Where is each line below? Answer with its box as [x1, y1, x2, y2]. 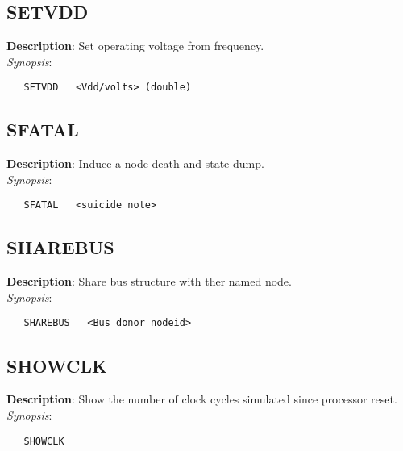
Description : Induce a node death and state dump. [6, 155, 264, 172]
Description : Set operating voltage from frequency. [6, 37, 264, 54]
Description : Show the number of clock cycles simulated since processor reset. [6, 390, 397, 407]
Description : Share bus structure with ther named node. [6, 273, 292, 290]
